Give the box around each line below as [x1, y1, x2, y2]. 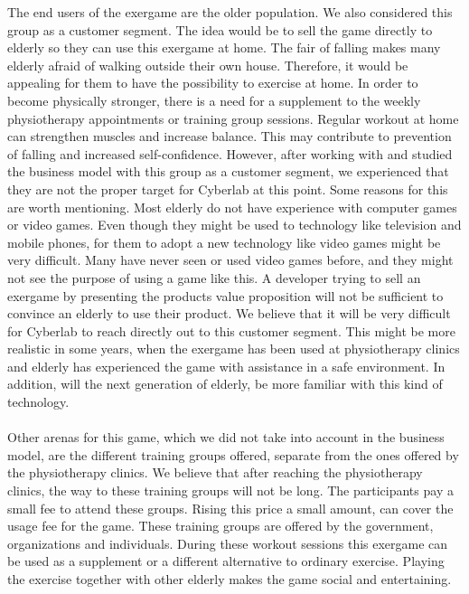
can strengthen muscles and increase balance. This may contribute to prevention [7, 127, 452, 146]
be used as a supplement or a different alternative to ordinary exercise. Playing [7, 552, 445, 570]
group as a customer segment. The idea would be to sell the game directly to [7, 20, 433, 39]
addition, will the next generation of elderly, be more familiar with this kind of [7, 374, 443, 393]
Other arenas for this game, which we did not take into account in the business [7, 428, 445, 447]
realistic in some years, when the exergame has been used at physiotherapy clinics [7, 339, 460, 358]
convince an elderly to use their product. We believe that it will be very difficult [7, 304, 451, 323]
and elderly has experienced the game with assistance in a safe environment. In [7, 356, 446, 375]
